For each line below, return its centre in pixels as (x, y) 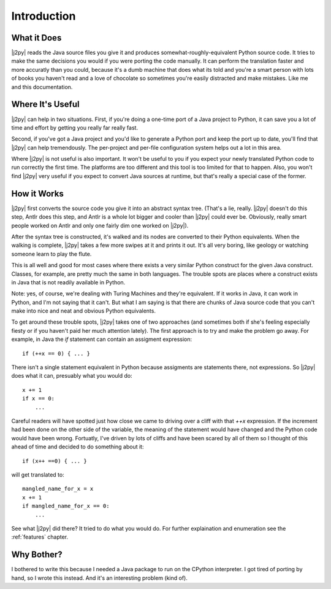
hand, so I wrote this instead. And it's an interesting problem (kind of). (100, 578)
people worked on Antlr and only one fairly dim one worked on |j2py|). (100, 225)
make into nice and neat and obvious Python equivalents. (84, 311)
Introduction (44, 16)
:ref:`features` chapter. (40, 537)
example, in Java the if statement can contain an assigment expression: (102, 339)
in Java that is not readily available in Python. (68, 282)
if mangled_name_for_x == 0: (66, 506)
